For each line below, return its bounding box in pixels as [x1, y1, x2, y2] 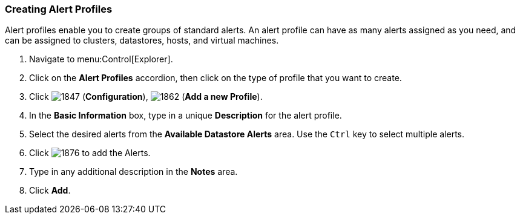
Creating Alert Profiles [5, 3, 113, 15]
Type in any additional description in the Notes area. [29, 166, 238, 177]
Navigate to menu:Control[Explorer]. [29, 54, 173, 65]
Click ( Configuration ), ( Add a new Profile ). [29, 91, 263, 102]
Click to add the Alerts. [29, 148, 151, 159]
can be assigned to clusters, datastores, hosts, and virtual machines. [5, 35, 279, 46]
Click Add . [29, 185, 71, 196]
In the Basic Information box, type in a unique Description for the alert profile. [29, 110, 342, 121]
